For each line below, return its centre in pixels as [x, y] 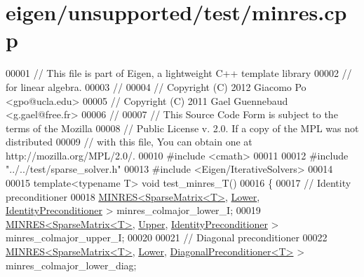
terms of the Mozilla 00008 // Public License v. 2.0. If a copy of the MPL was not [182, 128]
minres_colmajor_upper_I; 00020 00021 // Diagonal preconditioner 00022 [167, 237]
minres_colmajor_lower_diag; [71, 265]
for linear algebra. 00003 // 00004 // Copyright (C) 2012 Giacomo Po [156, 86]
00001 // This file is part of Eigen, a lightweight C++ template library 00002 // [179, 73]
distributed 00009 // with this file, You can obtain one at [129, 142]
